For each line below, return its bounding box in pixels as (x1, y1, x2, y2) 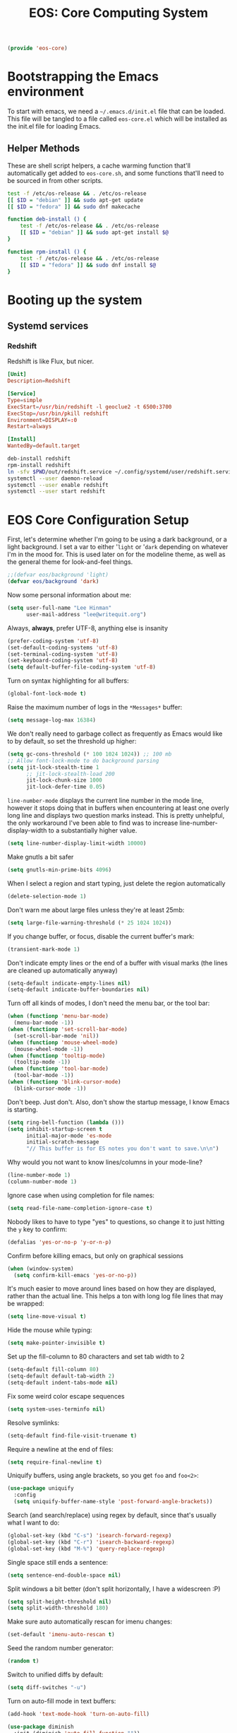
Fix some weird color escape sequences (7, 1392, 125, 1400)
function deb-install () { (7, 216, 87, 223)
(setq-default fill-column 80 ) (7, 1366, 99, 1373)
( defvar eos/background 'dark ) (7, 578, 99, 585)
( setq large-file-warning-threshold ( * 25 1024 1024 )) (7, 919, 172, 927)
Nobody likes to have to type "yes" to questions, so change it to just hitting (7, 1217, 225, 1226)
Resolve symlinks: (7, 1418, 60, 1427)
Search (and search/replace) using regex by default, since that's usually (7, 1511, 217, 1519)
